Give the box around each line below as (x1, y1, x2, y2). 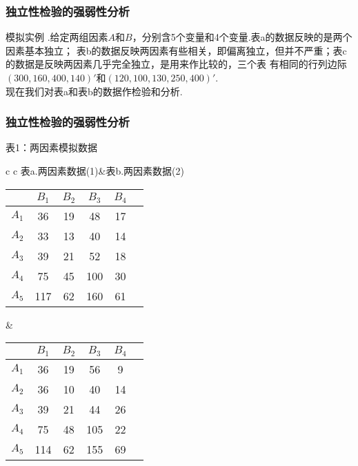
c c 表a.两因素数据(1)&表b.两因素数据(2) (6, 164, 185, 177)
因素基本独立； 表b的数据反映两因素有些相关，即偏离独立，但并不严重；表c (6, 43, 347, 57)
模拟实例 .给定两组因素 (6, 30, 108, 44)
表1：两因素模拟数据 (6, 140, 97, 155)
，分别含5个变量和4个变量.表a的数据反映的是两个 (132, 30, 352, 44)
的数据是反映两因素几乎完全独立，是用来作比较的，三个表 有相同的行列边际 (6, 57, 347, 71)
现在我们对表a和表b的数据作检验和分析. (6, 84, 183, 98)
